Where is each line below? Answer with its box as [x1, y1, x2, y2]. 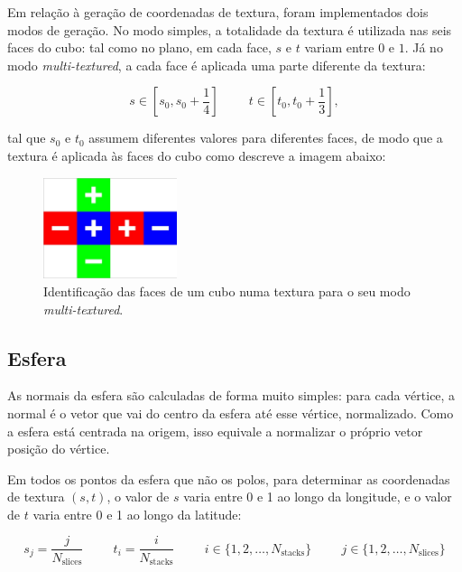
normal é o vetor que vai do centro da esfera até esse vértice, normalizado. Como [7, 403, 454, 422]
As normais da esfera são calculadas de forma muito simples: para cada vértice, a [7, 386, 456, 405]
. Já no [404, 38, 443, 57]
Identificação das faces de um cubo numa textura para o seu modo [43, 281, 411, 300]
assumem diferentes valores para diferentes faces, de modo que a [88, 128, 443, 147]
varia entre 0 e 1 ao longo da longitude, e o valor [183, 487, 452, 506]
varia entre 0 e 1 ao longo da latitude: [32, 504, 242, 523]
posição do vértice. [7, 439, 110, 458]
